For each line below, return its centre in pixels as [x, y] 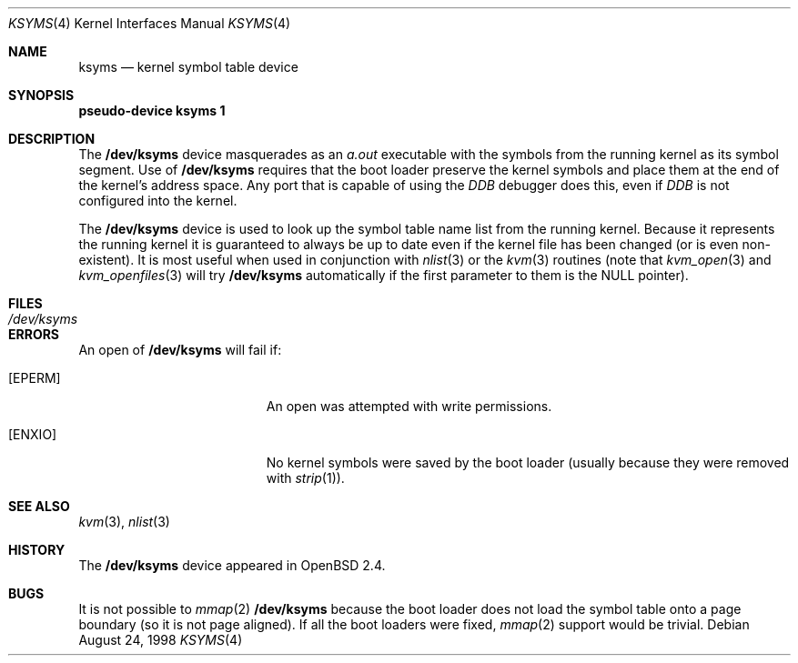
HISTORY [37, 550]
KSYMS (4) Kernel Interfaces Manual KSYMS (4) [150, 23]
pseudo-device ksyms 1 [152, 110]
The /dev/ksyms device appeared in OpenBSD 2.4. [232, 565]
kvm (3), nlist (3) [124, 522]
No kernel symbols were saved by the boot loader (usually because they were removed [528, 462]
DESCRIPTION [52, 139]
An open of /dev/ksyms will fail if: [180, 350]
